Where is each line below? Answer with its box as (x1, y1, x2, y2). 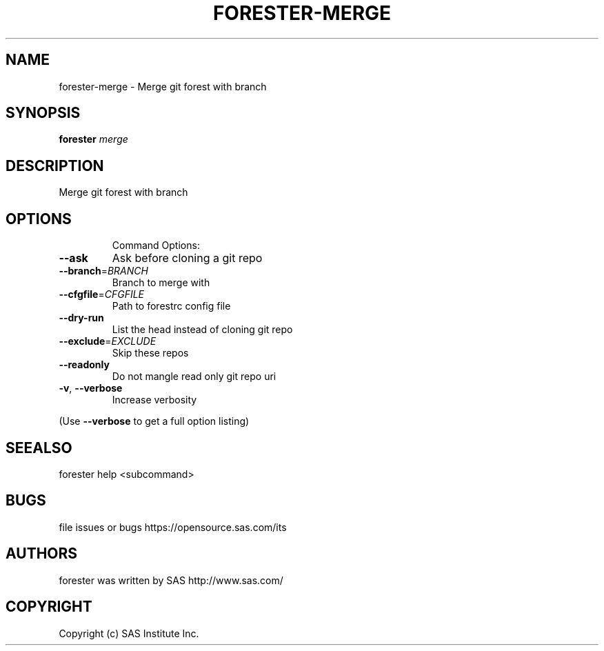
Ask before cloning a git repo (112, 251, 263, 266)
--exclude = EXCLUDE (59, 335, 157, 348)
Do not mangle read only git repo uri (112, 370, 276, 383)
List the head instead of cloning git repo (112, 323, 293, 336)
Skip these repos (112, 347, 189, 359)
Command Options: (112, 239, 200, 252)
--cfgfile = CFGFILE (59, 288, 145, 301)
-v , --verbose (59, 382, 123, 394)
